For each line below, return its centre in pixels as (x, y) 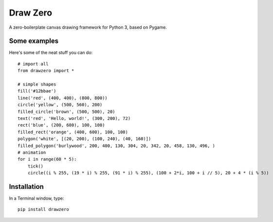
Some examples (34, 41)
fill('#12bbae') (37, 91)
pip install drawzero (43, 210)
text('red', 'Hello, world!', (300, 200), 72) (74, 118)
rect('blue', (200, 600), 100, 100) (61, 125)
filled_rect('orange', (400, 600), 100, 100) (73, 132)
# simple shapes (37, 84)
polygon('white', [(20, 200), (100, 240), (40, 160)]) (84, 139)
